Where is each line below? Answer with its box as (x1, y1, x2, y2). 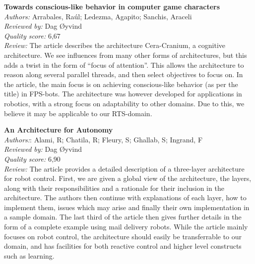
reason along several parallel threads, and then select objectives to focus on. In (4, 69, 243, 80)
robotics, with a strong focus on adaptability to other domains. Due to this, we (4, 98, 245, 108)
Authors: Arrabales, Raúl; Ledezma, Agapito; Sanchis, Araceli (4, 11, 192, 21)
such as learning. (4, 250, 55, 261)
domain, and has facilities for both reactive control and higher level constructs (4, 241, 242, 251)
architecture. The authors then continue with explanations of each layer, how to (4, 192, 247, 203)
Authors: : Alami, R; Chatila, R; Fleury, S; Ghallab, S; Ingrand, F (4, 134, 203, 144)
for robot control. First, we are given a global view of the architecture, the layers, (4, 173, 252, 183)
